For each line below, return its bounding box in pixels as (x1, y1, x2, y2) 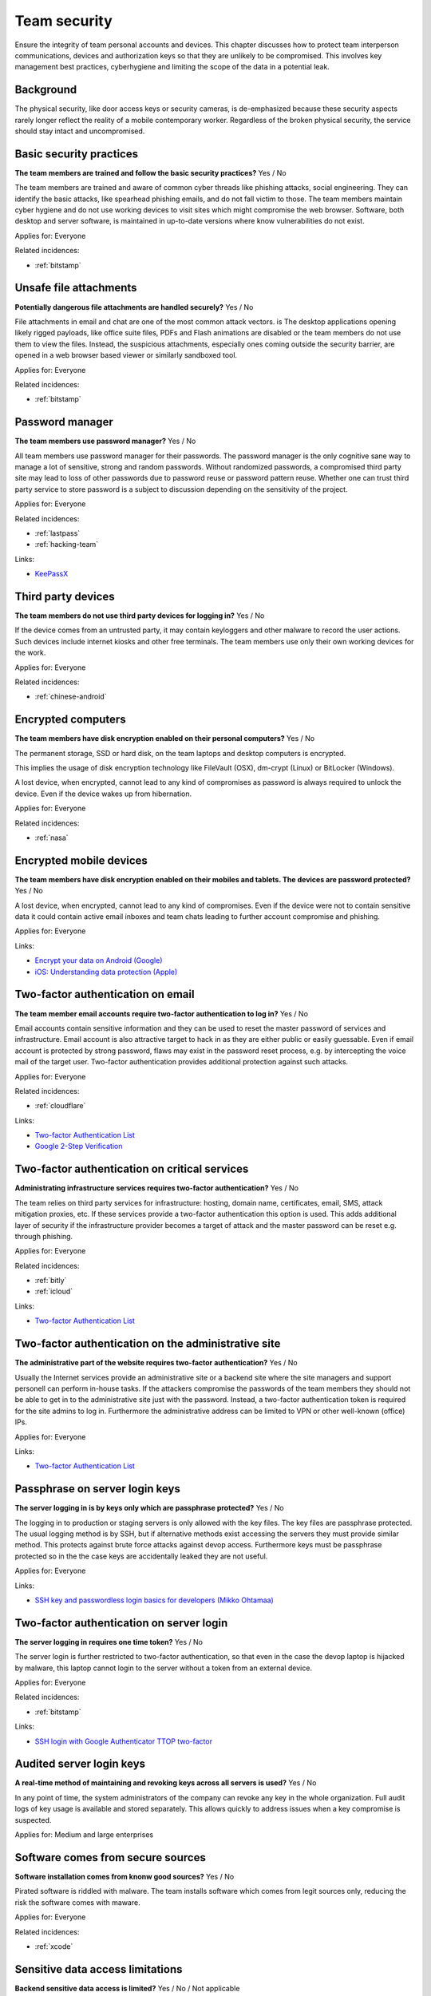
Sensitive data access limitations (14, 1962, 183, 1976)
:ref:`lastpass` (34, 528, 81, 538)
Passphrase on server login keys (14, 1482, 181, 1496)
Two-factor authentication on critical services (14, 1162, 249, 1176)
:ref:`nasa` (34, 833, 69, 842)
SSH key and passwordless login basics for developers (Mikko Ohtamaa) (34, 1595, 275, 1605)
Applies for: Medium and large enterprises (14, 1830, 154, 1840)
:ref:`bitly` (34, 1276, 67, 1285)
